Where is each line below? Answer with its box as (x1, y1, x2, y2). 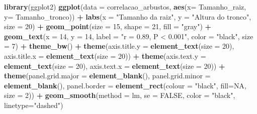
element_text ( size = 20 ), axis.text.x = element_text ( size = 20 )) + (4, 60, 225, 71)
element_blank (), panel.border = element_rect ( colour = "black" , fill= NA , (4, 80, 246, 90)
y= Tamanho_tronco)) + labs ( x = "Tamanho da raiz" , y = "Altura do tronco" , (4, 11, 251, 22)
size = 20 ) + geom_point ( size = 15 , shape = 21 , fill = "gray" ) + (4, 21, 212, 32)
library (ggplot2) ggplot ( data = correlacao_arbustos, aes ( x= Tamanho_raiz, (4, 2, 246, 12)
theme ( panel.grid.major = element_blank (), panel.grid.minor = (4, 70, 211, 81)
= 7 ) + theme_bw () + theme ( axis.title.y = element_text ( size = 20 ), (4, 41, 234, 51)
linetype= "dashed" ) (4, 99, 63, 110)
